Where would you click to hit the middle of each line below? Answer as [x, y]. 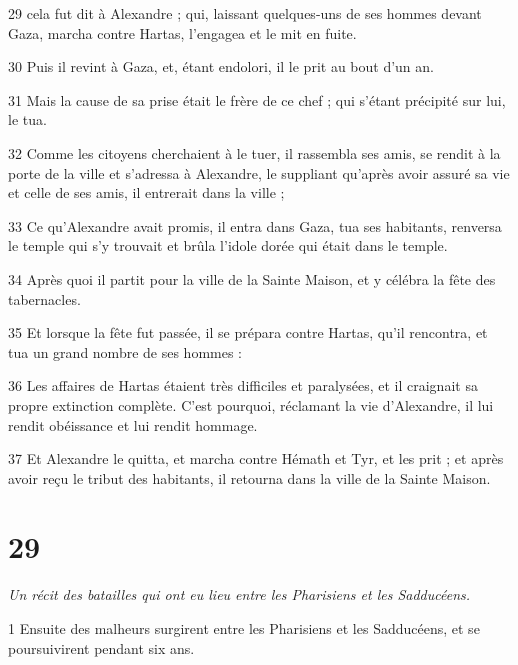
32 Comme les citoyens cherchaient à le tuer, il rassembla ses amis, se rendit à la [254, 152]
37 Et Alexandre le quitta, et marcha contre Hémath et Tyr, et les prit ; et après [256, 458]
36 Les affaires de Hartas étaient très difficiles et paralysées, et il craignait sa [243, 385]
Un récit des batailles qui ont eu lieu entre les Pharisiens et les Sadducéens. [239, 594]
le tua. [27, 119]
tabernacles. [44, 298]
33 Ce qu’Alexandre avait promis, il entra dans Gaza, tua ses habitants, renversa [255, 225]
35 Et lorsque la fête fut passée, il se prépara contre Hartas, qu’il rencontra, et [248, 332]
